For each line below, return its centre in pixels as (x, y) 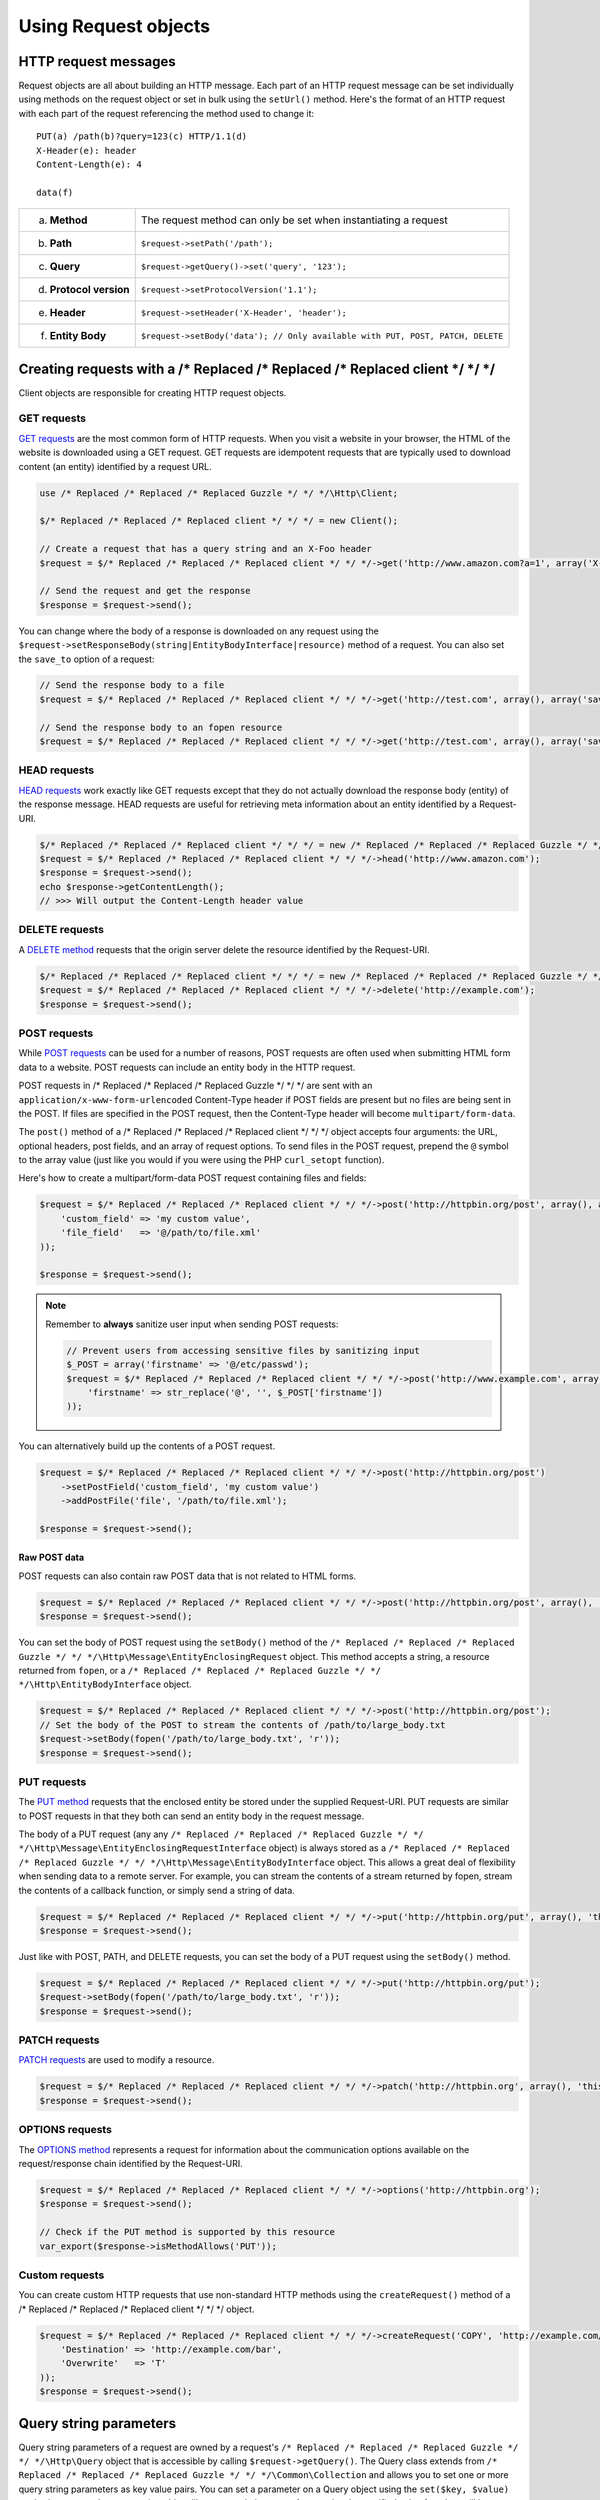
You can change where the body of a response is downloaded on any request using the (198, 631)
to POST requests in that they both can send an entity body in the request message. (191, 1816)
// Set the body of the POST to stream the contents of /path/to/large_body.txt (242, 1724)
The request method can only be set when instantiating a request (294, 220)
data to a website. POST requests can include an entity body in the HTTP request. (187, 1067)
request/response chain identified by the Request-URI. (131, 2163)
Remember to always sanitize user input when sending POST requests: (192, 1324)
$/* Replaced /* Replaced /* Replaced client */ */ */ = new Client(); (219, 521)
